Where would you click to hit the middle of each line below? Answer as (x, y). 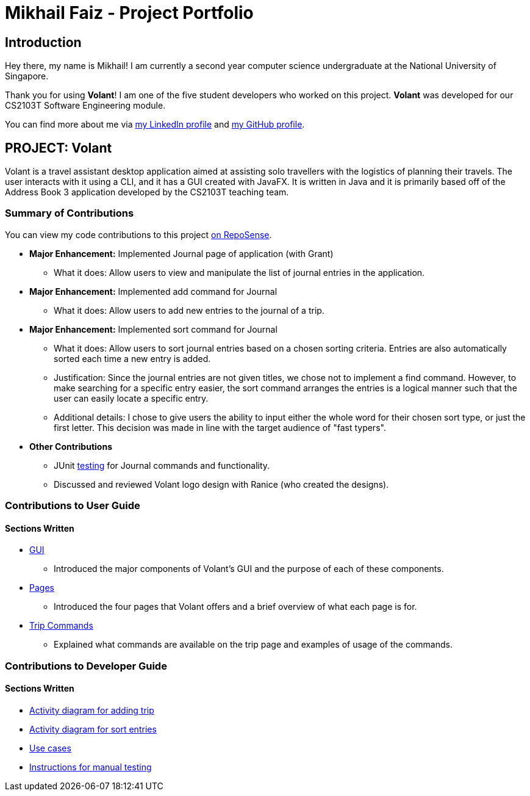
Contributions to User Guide (73, 506)
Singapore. (27, 76)
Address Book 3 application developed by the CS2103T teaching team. (147, 192)
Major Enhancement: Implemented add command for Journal (153, 291)
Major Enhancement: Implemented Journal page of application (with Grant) (181, 253)
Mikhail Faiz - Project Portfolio (129, 13)
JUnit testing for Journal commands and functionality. (162, 465)
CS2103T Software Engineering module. (85, 106)
